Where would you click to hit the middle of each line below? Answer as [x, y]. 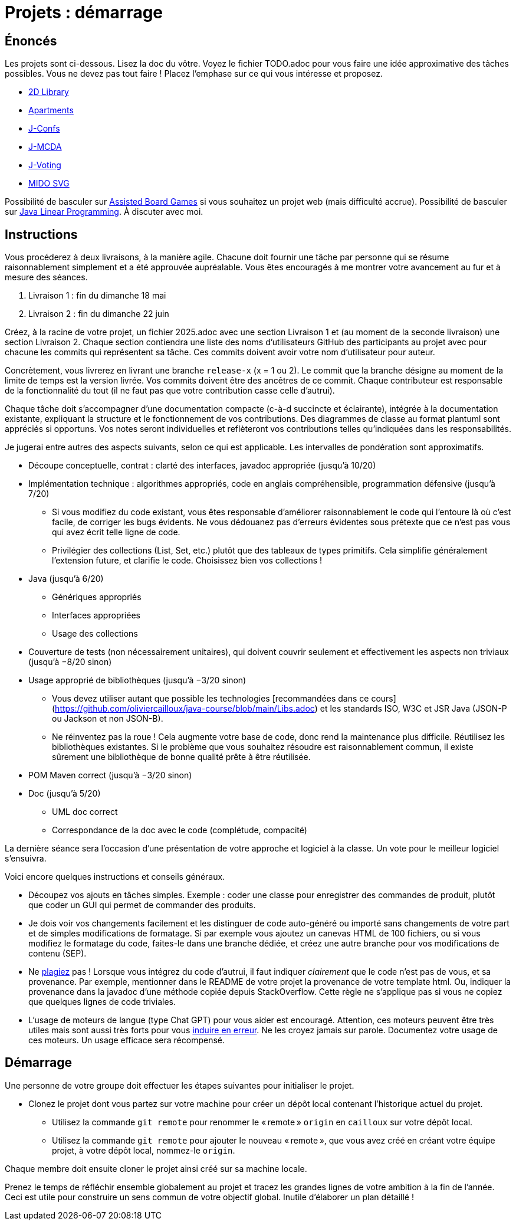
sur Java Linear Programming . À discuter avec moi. [104, 212]
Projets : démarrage [84, 12]
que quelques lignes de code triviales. [102, 1002]
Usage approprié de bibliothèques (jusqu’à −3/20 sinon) [137, 680]
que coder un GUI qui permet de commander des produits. [142, 905]
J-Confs [44, 129]
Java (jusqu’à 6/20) [66, 579]
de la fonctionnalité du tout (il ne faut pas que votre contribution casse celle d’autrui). [170, 391]
